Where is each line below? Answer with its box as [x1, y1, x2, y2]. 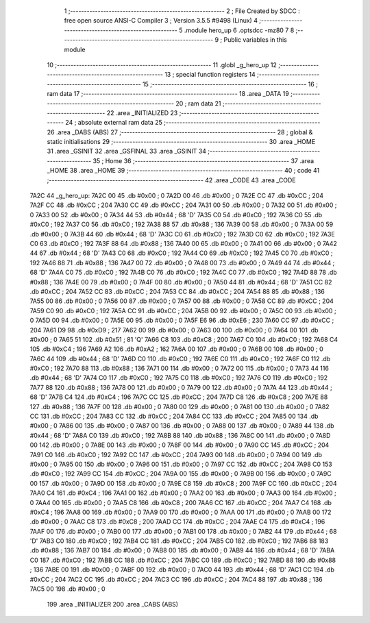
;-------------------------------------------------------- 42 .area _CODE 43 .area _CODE [47, 175, 296, 184]
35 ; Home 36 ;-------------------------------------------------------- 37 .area [92, 156, 314, 164]
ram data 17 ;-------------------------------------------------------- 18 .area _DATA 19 [47, 90, 289, 98]
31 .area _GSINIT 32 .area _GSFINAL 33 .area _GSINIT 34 [47, 147, 207, 156]
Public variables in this [223, 36, 287, 44]
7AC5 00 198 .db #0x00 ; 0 [29, 585, 106, 593]
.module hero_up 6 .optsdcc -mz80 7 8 [184, 26, 295, 34]
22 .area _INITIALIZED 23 [106, 108, 178, 117]
